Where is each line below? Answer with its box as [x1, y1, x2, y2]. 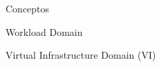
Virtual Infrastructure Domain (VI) [6, 48, 156, 62]
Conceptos [6, 1, 50, 15]
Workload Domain [6, 24, 83, 39]
